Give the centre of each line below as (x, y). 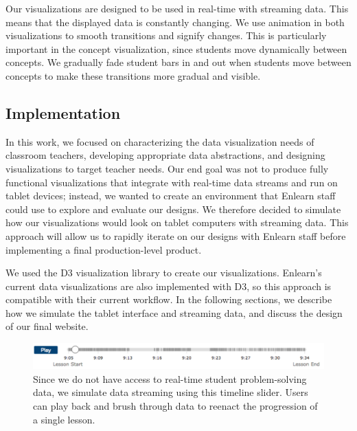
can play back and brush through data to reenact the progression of (175, 405)
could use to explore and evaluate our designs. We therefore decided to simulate (173, 209)
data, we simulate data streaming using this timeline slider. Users (171, 392)
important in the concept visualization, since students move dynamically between (176, 48)
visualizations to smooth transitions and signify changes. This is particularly (166, 35)
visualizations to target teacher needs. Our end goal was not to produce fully (167, 168)
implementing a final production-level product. (104, 249)
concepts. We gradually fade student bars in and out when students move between (178, 62)
